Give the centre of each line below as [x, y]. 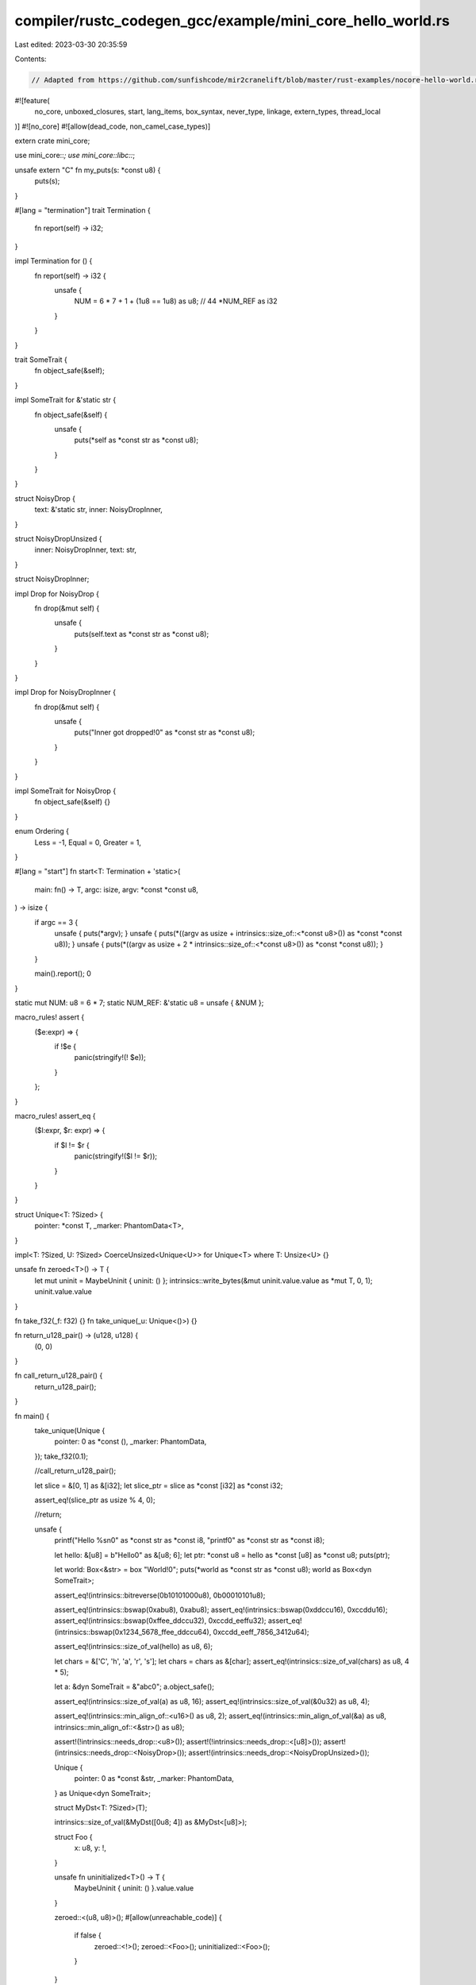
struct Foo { [73, 1837]
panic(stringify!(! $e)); [110, 1058]
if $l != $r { [72, 1145]
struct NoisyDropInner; [52, 579]
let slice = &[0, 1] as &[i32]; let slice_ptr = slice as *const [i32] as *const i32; [159, 1486]
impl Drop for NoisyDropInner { [65, 692]
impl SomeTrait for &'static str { [65, 400]
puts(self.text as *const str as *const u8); [142, 634]
